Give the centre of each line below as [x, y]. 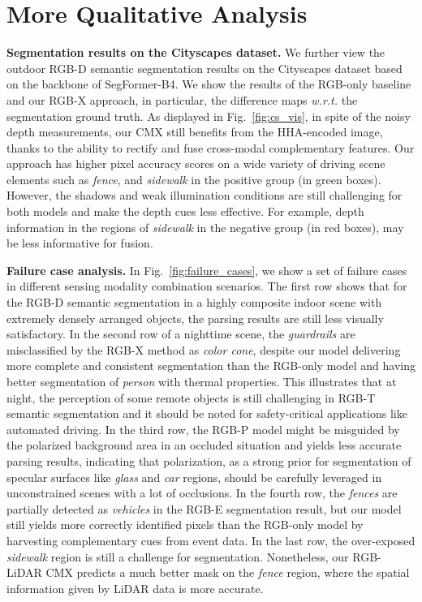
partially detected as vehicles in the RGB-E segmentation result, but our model [204, 508]
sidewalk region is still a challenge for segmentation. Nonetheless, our [178, 556]
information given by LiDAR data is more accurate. [135, 588]
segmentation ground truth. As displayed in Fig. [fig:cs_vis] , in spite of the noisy [209, 116]
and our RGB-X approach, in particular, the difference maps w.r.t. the [182, 99]
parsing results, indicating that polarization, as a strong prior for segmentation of [209, 460]
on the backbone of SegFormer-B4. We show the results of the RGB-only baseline [209, 84]
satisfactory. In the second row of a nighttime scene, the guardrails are [181, 334]
